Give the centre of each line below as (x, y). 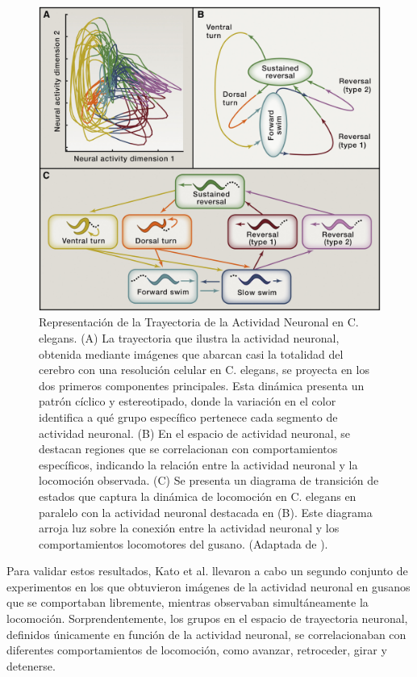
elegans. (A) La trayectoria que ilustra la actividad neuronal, (189, 337)
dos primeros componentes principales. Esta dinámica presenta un (202, 385)
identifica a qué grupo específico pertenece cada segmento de (188, 416)
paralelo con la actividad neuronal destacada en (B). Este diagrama (206, 512)
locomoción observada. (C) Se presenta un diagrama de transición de (209, 480)
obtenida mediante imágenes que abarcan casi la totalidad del (191, 353)
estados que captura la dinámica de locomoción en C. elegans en (198, 496)
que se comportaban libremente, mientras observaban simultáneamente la (188, 602)
